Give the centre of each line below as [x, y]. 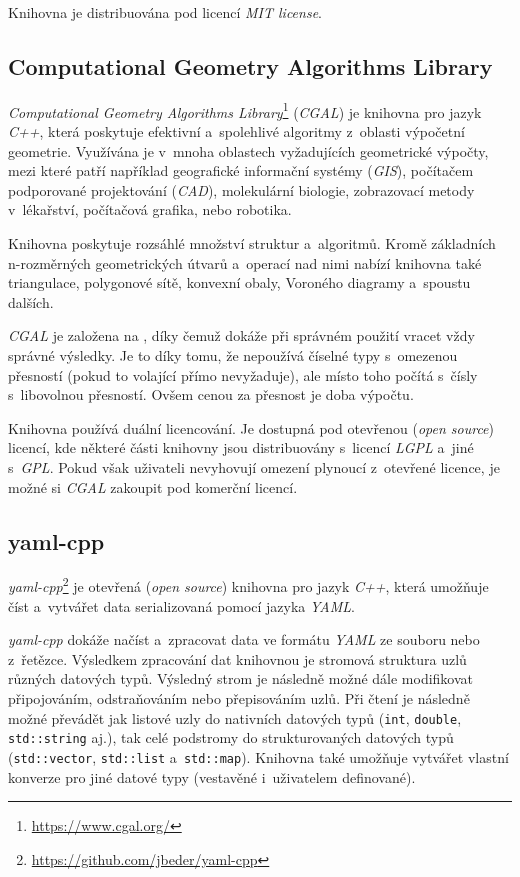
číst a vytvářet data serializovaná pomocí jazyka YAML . [181, 605]
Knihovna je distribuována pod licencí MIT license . [165, 12]
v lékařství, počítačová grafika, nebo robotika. [150, 209]
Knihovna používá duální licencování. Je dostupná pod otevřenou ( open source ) [251, 427]
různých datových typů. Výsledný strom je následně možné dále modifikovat [241, 678]
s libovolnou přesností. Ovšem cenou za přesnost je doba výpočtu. [211, 394]
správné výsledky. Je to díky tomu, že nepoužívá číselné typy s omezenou [233, 354]
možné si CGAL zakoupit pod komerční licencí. [153, 486]
